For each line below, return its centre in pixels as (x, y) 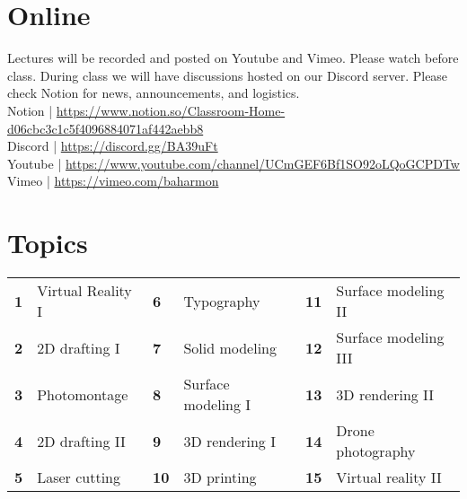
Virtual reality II (389, 477)
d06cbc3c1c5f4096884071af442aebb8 (106, 128)
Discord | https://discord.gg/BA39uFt (113, 146)
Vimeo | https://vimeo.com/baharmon (113, 181)
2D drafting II (81, 441)
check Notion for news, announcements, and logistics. (154, 93)
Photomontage (83, 394)
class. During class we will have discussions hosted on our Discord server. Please (228, 75)
